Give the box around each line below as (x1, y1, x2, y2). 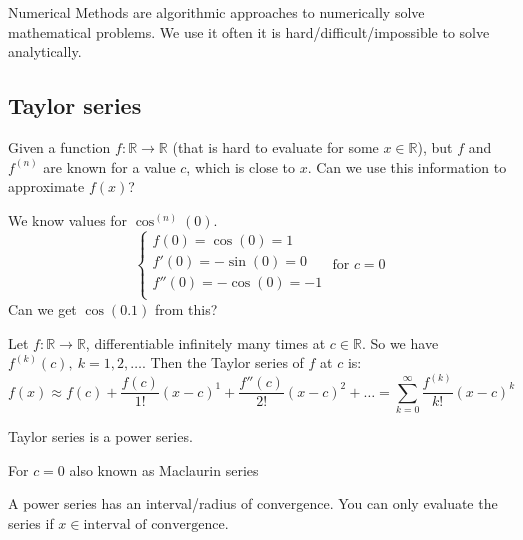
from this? (155, 298, 218, 319)
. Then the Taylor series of (141, 352, 304, 373)
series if (8, 512, 54, 533)
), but (417, 136, 453, 157)
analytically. (8, 41, 82, 62)
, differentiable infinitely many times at (85, 332, 326, 353)
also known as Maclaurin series (69, 459, 259, 480)
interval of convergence (83, 517, 225, 532)
